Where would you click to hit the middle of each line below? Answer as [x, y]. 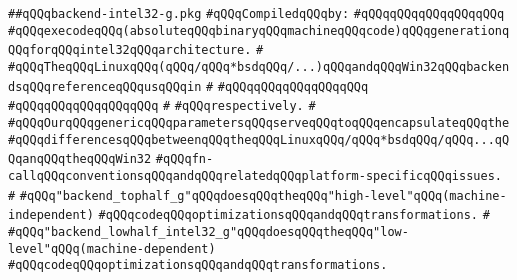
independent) [51, 215]
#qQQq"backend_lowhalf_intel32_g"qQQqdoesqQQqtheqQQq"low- [208, 231]
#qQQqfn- [184, 159]
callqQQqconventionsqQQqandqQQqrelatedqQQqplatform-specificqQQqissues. [255, 175]
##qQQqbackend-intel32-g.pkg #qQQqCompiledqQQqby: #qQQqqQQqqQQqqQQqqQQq [256, 14]
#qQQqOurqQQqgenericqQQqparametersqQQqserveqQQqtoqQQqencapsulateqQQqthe [259, 122]
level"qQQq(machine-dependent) [112, 248]
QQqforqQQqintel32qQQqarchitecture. [130, 50]
